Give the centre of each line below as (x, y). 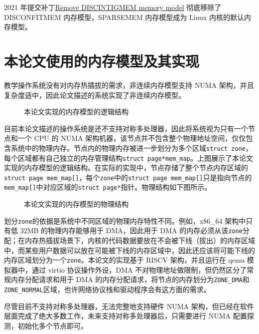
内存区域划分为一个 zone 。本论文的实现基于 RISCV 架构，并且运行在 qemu (125, 260)
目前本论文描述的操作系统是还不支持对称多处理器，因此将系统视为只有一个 (126, 128)
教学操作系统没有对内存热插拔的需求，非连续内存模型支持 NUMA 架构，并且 (129, 85)
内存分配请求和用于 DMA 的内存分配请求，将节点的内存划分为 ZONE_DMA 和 (130, 279)
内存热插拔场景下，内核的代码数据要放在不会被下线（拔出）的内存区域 (140, 240)
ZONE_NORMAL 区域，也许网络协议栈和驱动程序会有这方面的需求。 (107, 289)
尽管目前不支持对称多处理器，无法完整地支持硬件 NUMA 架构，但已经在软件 (129, 306)
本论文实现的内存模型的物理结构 (76, 204)
